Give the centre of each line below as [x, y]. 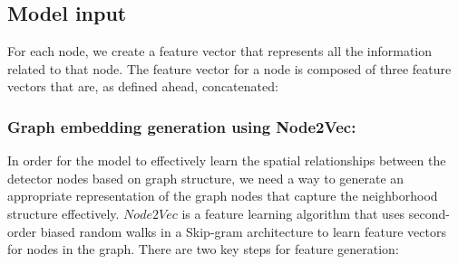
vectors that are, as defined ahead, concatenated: [143, 86]
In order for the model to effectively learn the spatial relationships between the [227, 160]
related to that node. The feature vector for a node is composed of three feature [229, 68]
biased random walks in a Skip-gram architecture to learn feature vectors [243, 231]
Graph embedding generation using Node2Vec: [182, 126]
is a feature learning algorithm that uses [293, 213]
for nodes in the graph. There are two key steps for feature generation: [203, 249]
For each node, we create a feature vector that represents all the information [220, 51]
